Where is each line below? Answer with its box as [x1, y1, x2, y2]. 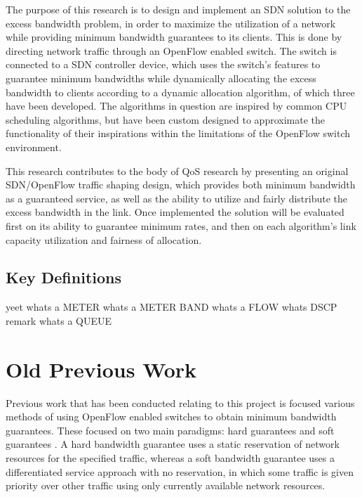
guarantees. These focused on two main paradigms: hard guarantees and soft [6, 422, 335, 437]
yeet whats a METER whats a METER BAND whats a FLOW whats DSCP [6, 299, 337, 314]
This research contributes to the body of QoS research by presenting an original [6, 163, 349, 178]
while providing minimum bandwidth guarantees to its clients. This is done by [6, 30, 342, 44]
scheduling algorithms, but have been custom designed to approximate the [6, 112, 325, 127]
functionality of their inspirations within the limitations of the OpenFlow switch [6, 126, 351, 141]
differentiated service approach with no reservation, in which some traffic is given [6, 464, 354, 479]
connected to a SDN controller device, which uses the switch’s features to [6, 57, 321, 72]
